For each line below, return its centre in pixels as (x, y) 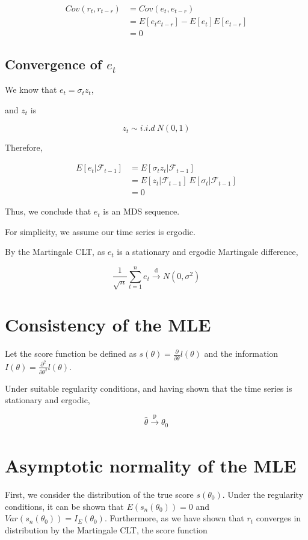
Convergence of (54, 64)
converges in (279, 518)
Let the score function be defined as (71, 353)
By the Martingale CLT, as (55, 252)
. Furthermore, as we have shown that (174, 518)
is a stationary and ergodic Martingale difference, (208, 252)
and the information (241, 353)
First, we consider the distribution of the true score (99, 494)
